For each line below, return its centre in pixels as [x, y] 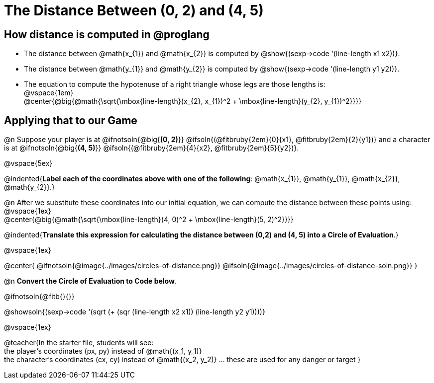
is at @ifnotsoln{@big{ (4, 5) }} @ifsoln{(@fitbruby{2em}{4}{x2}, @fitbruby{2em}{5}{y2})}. [152, 148]
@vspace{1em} [49, 93]
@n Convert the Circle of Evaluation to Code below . [90, 281]
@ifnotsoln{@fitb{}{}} [39, 297]
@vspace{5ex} [28, 163]
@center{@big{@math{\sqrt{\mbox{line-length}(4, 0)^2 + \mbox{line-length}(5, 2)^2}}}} [149, 220]
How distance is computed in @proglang [107, 34]
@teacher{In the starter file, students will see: [79, 343]
